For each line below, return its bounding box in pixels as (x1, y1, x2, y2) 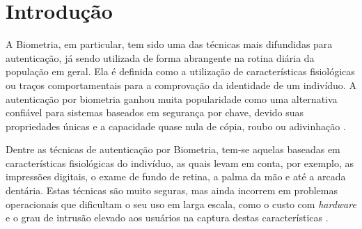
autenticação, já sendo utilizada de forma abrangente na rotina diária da (6, 50, 315, 65)
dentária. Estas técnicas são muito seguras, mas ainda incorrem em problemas (6, 183, 338, 198)
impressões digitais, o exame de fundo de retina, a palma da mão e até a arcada (6, 169, 346, 184)
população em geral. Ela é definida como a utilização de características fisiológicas (6, 64, 355, 79)
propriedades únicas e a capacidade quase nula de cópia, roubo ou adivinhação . (6, 118, 346, 133)
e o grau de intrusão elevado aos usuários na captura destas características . (6, 210, 329, 225)
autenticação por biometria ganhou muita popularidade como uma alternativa (6, 91, 338, 106)
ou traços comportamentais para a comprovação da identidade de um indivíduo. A (6, 77, 356, 92)
